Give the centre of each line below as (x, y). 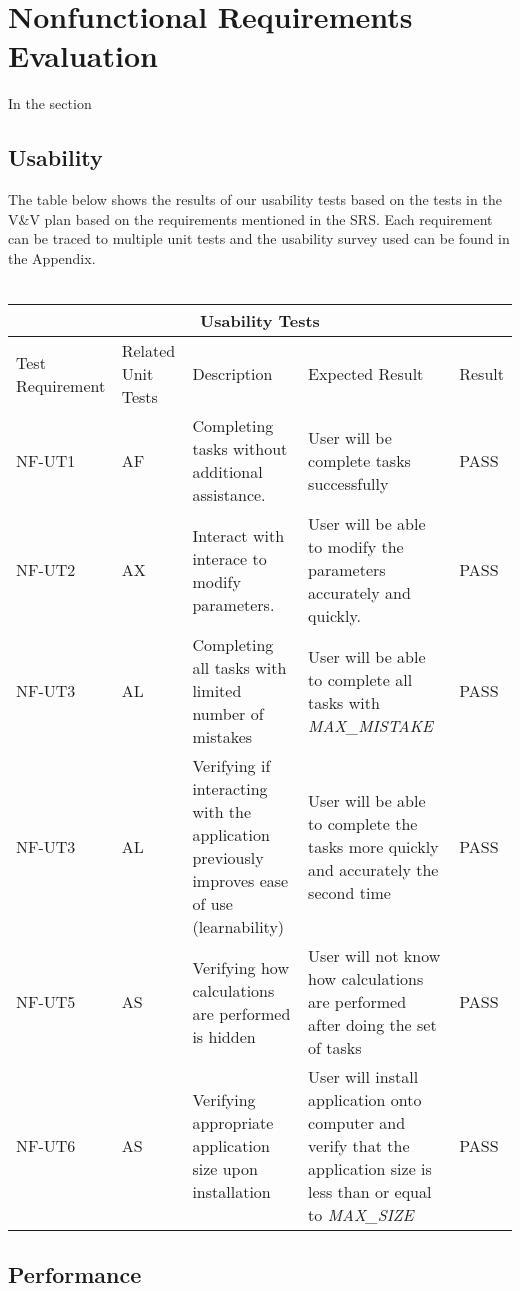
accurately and (359, 593)
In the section (50, 103)
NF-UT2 (46, 570)
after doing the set (372, 1025)
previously (228, 858)
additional (227, 472)
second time (349, 892)
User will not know (374, 956)
